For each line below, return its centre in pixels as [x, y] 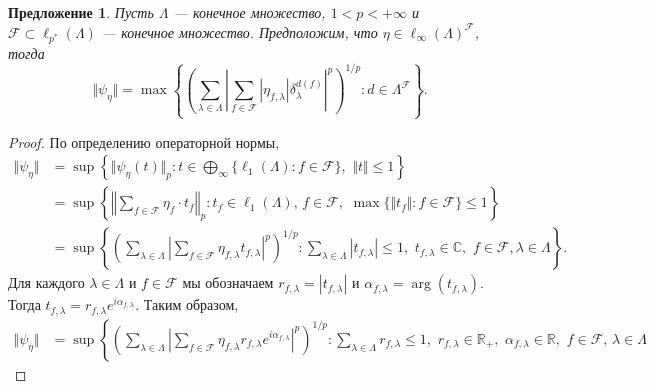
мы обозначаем [228, 282]
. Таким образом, [187, 304]
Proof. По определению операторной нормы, [144, 141]
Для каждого [46, 282]
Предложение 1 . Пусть [81, 12]
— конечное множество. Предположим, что [239, 31]
